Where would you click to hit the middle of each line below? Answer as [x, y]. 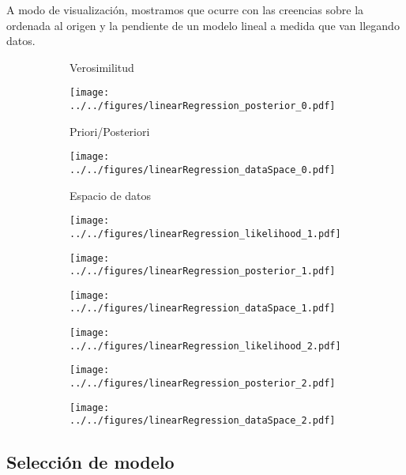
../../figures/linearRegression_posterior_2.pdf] [203, 384]
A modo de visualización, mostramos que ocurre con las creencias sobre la [185, 9]
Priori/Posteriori [110, 131]
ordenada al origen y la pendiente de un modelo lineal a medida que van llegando [203, 25]
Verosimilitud [102, 67]
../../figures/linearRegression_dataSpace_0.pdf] [203, 170]
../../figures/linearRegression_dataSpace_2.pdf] [203, 421]
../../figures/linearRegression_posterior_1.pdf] [203, 271]
